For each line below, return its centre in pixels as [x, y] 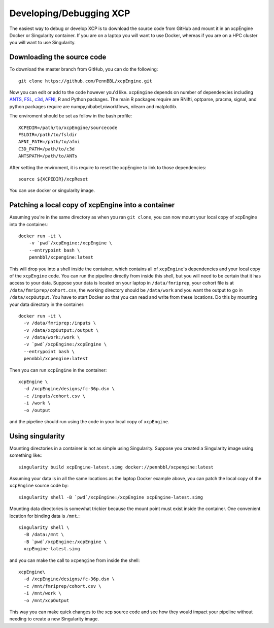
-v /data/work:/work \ [52, 337]
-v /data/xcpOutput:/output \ [61, 330]
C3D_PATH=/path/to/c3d [47, 149]
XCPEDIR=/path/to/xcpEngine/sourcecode [68, 128]
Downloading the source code [58, 57]
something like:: [26, 455]
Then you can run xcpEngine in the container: [58, 370]
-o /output [37, 410]
